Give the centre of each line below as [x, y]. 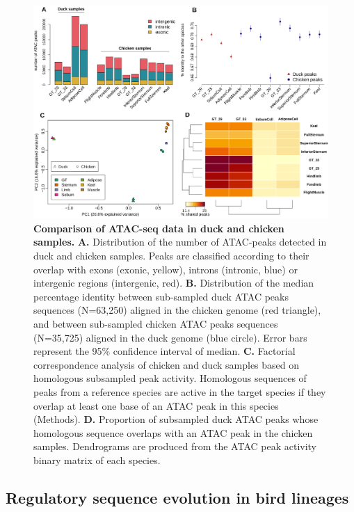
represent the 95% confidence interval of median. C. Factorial [164, 351]
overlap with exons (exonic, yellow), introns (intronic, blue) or [166, 269]
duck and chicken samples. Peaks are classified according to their [171, 256]
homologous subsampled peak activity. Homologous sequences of [170, 378]
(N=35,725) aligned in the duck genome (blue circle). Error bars [170, 337]
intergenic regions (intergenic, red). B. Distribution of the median [174, 283]
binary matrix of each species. [97, 459]
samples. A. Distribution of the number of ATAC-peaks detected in [180, 242]
